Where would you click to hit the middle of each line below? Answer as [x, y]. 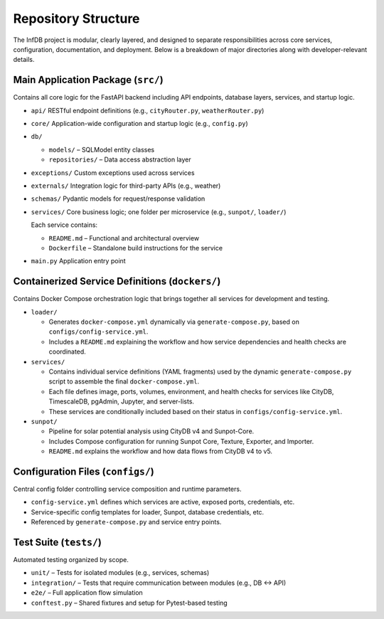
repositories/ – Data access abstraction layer [120, 159]
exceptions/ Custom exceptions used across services [113, 173]
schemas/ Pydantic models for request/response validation [118, 199]
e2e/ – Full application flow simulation [87, 593]
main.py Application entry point [78, 261]
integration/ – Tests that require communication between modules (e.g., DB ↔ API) [159, 583]
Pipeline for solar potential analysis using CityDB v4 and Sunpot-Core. [151, 431]
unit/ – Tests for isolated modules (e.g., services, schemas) [120, 573]
